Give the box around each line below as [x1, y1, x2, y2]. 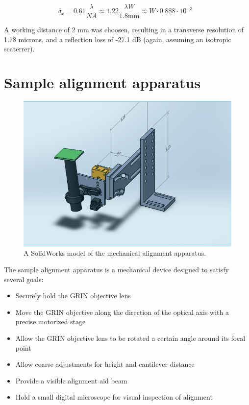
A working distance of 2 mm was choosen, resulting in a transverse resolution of [4, 24, 244, 35]
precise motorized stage [15, 316, 86, 327]
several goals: [4, 274, 44, 284]
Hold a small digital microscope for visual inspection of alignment [15, 392, 213, 402]
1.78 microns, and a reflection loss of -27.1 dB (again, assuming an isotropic [4, 34, 231, 44]
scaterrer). [4, 44, 35, 54]
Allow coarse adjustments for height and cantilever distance [15, 359, 195, 369]
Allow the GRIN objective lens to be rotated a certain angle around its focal [15, 333, 246, 343]
